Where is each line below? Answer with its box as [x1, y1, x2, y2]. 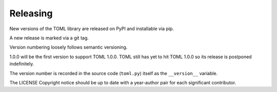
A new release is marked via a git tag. [9, 35, 89, 41]
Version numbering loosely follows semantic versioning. [9, 44, 128, 51]
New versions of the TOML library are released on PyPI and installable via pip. [9, 26, 174, 32]
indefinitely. [9, 61, 34, 67]
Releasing [9, 8, 53, 19]
